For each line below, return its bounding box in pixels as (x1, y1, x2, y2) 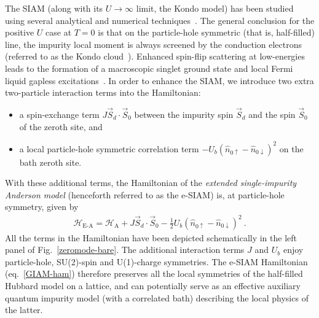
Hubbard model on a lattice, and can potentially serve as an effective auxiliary (5, 279, 301, 292)
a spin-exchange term (19, 107, 100, 120)
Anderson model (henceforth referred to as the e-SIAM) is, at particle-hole (5, 188, 285, 201)
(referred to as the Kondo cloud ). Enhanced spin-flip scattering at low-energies (5, 50, 305, 63)
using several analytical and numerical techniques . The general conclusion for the (5, 14, 315, 26)
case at (45, 26, 72, 39)
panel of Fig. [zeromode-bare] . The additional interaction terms (5, 243, 245, 256)
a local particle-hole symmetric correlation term (19, 142, 199, 155)
